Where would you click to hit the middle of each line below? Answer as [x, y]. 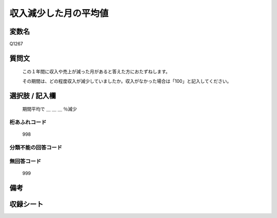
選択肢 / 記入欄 [33, 95]
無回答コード [25, 161]
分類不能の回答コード [36, 147]
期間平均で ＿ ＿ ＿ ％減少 [50, 109]
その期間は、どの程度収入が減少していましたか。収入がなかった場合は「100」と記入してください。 [127, 81]
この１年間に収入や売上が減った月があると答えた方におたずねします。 [96, 72]
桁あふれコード [28, 122]
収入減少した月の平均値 [59, 13]
